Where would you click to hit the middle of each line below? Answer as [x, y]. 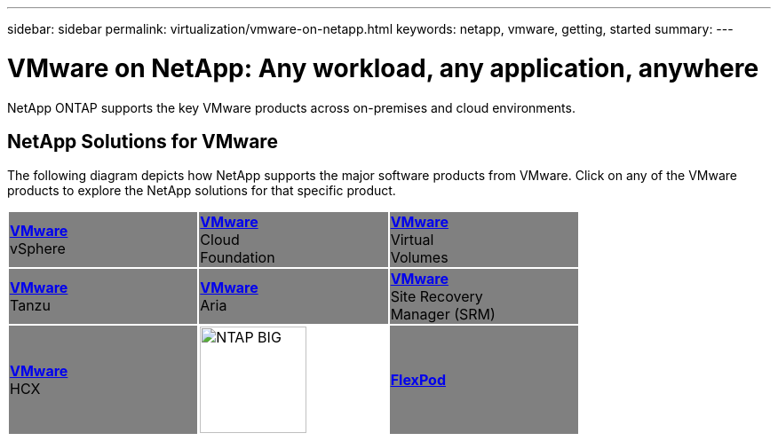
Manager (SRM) [443, 315]
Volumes [419, 258]
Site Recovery [437, 297]
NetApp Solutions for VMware [143, 141]
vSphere [38, 249]
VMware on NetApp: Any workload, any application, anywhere [383, 68]
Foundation [238, 258]
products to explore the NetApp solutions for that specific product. [202, 191]
